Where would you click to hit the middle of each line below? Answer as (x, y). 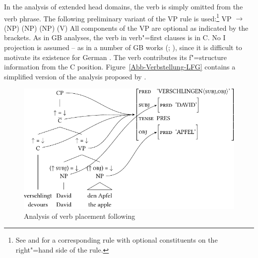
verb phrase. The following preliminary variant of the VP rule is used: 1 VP (118, 17)
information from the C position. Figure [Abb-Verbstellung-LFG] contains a (120, 67)
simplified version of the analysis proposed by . (75, 76)
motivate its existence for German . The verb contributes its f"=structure (115, 57)
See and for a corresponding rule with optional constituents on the (117, 240)
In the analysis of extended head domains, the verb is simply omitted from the (124, 6)
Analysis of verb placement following (80, 216)
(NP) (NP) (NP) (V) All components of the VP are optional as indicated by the (126, 28)
